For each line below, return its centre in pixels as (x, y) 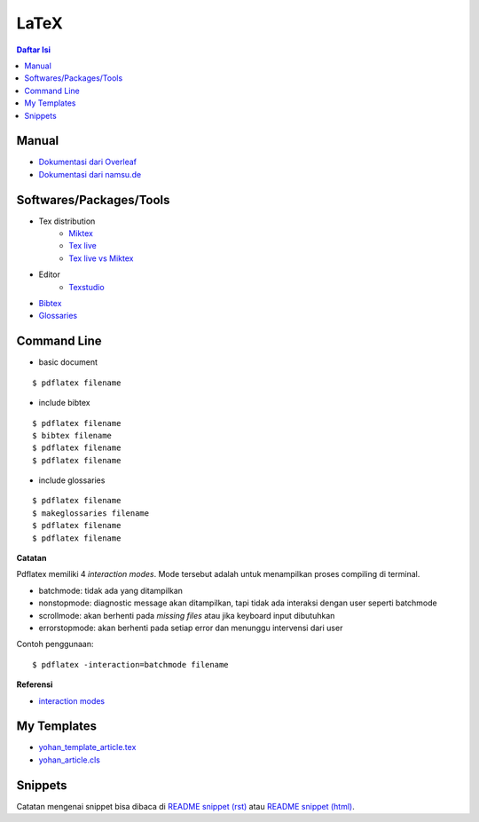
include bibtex (64, 403)
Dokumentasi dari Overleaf (88, 162)
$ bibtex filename (72, 435)
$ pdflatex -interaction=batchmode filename (131, 664)
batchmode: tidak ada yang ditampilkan (111, 590)
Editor (50, 274)
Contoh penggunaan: (55, 644)
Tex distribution (67, 221)
